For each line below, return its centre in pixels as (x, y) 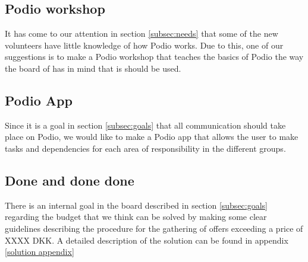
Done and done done (70, 180)
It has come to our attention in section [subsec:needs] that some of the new (142, 33)
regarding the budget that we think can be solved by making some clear (136, 217)
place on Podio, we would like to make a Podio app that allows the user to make (152, 137)
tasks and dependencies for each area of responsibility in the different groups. (145, 148)
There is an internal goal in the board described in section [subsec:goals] (136, 205)
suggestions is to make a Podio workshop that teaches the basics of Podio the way (154, 57)
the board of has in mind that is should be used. (93, 68)
